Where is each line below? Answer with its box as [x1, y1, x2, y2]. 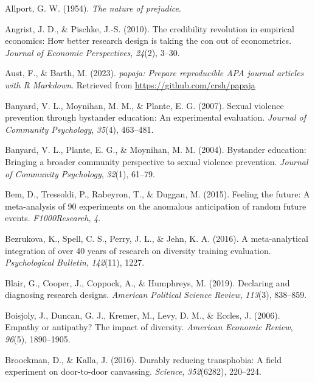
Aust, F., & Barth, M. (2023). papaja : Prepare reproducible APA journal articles [5, 66, 304, 79]
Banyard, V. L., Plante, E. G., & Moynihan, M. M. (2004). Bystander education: [5, 143, 306, 156]
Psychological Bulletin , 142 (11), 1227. [5, 256, 145, 269]
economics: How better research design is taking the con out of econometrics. [5, 34, 292, 47]
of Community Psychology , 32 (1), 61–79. [5, 167, 155, 180]
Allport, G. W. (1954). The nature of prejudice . [5, 2, 181, 14]
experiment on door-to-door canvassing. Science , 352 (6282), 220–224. [5, 365, 261, 378]
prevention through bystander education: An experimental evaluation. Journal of [5, 111, 306, 124]
